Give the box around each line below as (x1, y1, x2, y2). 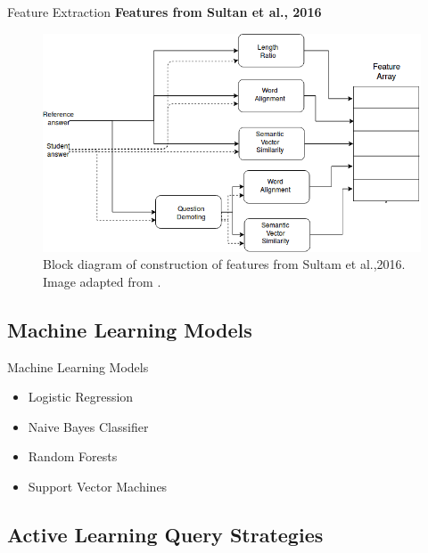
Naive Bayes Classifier (28, 417, 149, 435)
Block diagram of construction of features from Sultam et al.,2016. (43, 255, 406, 273)
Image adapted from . (43, 272, 161, 290)
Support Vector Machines (28, 477, 168, 496)
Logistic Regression (28, 387, 134, 406)
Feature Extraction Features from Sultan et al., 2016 (7, 3, 322, 20)
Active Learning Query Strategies (7, 521, 324, 549)
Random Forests (28, 447, 118, 466)
